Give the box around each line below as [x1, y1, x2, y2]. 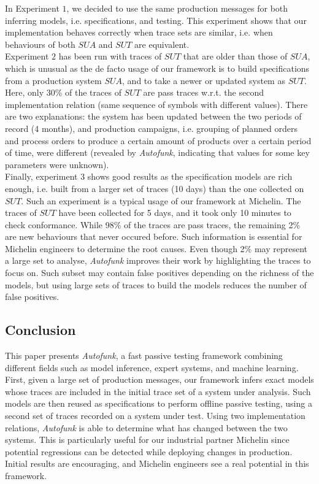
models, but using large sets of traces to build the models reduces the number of [5, 278, 307, 291]
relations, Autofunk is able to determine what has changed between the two [5, 421, 288, 434]
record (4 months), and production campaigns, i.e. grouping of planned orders [5, 121, 298, 134]
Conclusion [5, 320, 76, 339]
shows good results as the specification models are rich [87, 170, 293, 183]
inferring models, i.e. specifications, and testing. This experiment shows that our [5, 13, 307, 26]
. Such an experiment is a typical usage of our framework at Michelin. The [21, 194, 301, 207]
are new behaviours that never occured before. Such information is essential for [5, 230, 302, 243]
